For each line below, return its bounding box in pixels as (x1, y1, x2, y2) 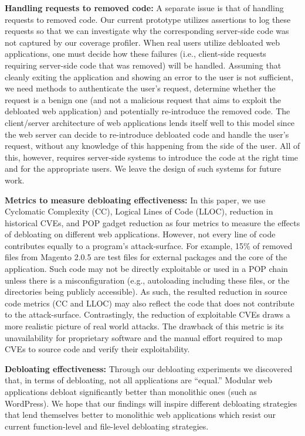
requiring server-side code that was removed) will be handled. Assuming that (5, 59, 282, 71)
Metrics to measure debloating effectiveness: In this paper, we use (5, 193, 266, 206)
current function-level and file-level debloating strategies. (5, 420, 209, 432)
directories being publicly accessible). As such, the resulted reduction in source (5, 285, 287, 298)
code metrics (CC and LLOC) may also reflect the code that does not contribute (5, 297, 294, 309)
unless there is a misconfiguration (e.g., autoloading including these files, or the (5, 274, 290, 286)
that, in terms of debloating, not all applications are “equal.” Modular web (5, 374, 273, 386)
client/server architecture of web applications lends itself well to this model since (5, 116, 295, 128)
